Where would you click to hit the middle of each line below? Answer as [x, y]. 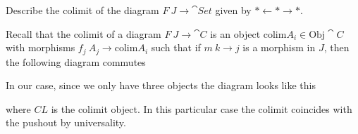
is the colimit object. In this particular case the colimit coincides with [202, 108]
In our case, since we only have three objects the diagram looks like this [161, 85]
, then [337, 47]
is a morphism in [279, 47]
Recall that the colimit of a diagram [84, 33]
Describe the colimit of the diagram [82, 10]
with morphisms [41, 47]
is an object [235, 33]
